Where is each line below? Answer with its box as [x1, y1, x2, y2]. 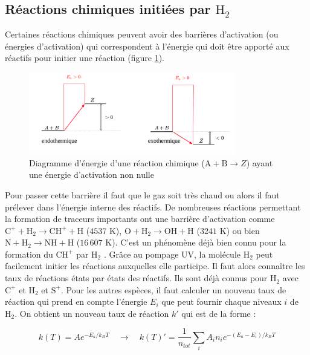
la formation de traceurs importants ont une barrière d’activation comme [5, 212, 275, 225]
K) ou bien [219, 224, 260, 236]
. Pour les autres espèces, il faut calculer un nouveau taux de [60, 283, 286, 296]
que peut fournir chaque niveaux [161, 295, 282, 308]
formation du [5, 247, 53, 260]
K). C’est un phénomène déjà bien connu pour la [105, 236, 286, 249]
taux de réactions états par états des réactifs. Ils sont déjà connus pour [5, 272, 268, 284]
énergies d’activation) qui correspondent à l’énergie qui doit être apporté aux [5, 39, 289, 52]
